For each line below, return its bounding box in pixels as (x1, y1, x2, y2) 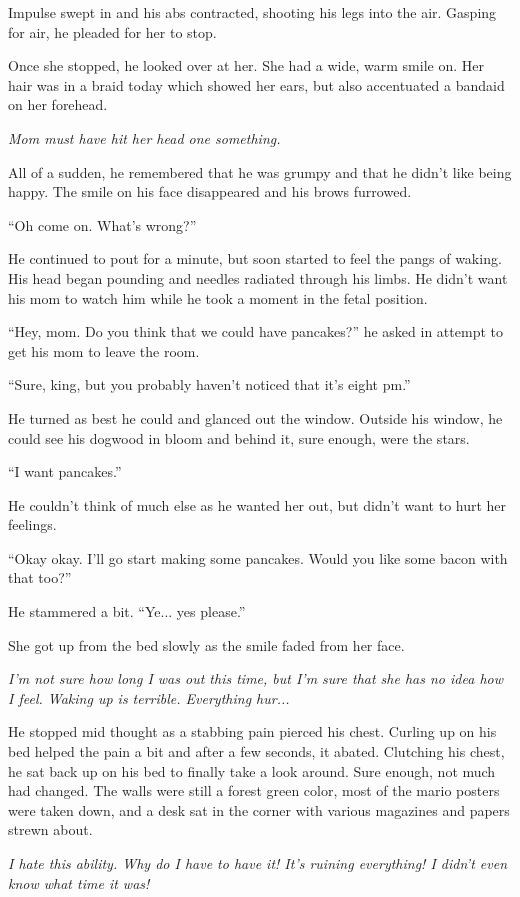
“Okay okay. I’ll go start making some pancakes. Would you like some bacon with (8, 547, 508, 568)
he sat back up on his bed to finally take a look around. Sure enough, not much (8, 760, 496, 781)
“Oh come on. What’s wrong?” (8, 214, 197, 235)
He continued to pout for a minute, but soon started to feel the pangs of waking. (8, 248, 502, 269)
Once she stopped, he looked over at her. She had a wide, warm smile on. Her (8, 55, 484, 76)
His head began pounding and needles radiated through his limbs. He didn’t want (8, 267, 508, 288)
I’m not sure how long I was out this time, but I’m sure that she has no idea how (8, 668, 503, 689)
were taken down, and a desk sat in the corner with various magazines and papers (8, 799, 510, 820)
